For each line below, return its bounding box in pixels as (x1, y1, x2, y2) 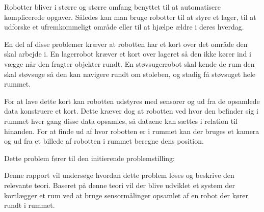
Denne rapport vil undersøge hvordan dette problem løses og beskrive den (4, 170, 234, 180)
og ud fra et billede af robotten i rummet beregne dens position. (4, 136, 204, 146)
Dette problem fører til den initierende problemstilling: (4, 152, 175, 163)
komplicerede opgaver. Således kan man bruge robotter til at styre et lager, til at (4, 11, 256, 22)
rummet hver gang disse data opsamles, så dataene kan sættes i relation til (4, 115, 237, 126)
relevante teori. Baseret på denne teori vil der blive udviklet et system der (4, 179, 235, 190)
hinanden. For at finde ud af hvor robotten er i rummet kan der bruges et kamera (4, 125, 259, 136)
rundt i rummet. (4, 200, 55, 210)
